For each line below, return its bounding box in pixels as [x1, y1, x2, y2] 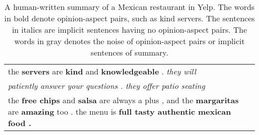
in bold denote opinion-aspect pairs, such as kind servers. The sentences [4, 12, 255, 24]
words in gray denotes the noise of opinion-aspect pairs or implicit [14, 35, 245, 47]
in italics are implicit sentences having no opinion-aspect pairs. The [12, 24, 247, 35]
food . [8, 117, 31, 129]
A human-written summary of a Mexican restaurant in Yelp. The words [4, 1, 255, 12]
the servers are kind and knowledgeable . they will [8, 66, 196, 77]
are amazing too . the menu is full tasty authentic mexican [8, 106, 231, 117]
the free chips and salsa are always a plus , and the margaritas [8, 94, 239, 106]
